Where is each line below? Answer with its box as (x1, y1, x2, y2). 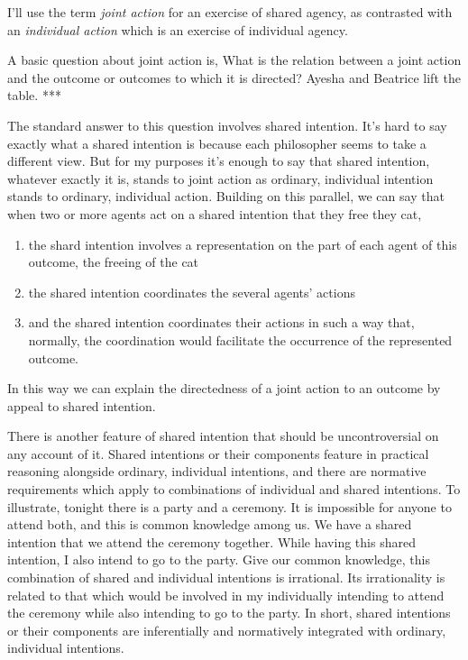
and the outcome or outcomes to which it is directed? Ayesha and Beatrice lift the (7, 68, 461, 87)
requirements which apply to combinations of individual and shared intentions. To (7, 480, 461, 499)
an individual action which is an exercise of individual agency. (7, 20, 348, 39)
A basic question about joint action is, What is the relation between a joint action (7, 50, 462, 69)
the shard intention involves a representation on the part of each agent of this (28, 234, 457, 253)
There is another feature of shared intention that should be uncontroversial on (7, 426, 439, 445)
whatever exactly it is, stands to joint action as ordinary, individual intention (7, 169, 434, 188)
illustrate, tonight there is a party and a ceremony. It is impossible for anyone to (7, 497, 452, 516)
